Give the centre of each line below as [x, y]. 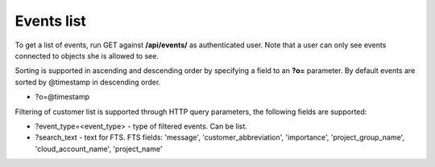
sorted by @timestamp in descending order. [88, 82]
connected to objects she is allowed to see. [87, 55]
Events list [50, 21]
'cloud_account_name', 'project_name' [99, 149]
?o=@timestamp [62, 97]
